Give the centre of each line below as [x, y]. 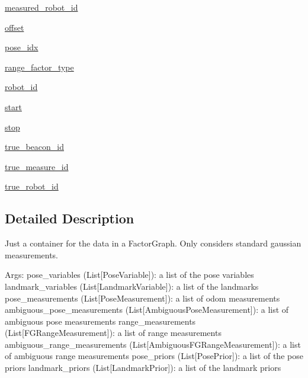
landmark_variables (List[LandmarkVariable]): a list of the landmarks [132, 286]
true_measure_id [37, 166]
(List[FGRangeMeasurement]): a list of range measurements [113, 333]
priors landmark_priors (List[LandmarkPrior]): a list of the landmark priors [143, 368]
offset [15, 27]
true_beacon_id [35, 147]
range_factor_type [39, 67]
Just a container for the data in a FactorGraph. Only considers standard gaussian [153, 243]
